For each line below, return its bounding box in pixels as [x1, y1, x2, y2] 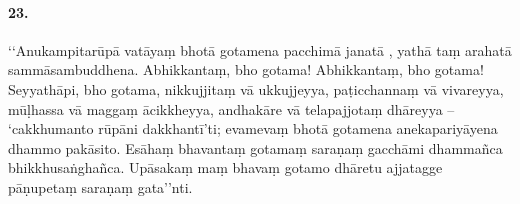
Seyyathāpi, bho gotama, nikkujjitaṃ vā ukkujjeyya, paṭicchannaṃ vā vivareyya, [8, 78, 504, 99]
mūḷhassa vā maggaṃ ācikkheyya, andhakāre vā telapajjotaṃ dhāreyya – [8, 98, 455, 119]
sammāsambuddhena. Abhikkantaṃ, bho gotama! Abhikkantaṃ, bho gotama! [8, 59, 484, 80]
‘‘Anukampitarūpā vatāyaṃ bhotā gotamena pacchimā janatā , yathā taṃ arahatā [8, 39, 512, 60]
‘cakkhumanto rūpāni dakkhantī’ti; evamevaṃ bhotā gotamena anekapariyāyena [8, 118, 498, 139]
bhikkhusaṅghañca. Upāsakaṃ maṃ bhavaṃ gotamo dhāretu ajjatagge [8, 157, 443, 178]
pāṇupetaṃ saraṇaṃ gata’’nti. [8, 176, 193, 197]
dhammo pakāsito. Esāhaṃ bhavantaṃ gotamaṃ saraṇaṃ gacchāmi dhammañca [8, 137, 503, 158]
